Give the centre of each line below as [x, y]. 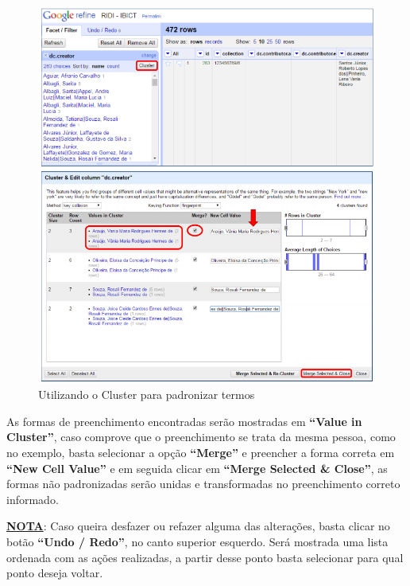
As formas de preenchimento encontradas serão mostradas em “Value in [184, 421]
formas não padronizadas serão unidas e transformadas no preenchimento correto [203, 484]
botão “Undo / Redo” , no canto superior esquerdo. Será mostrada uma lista [197, 541]
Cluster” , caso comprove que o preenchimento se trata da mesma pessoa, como [201, 437]
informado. [33, 499]
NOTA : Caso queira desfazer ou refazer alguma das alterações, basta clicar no [198, 526]
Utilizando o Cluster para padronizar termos [147, 395]
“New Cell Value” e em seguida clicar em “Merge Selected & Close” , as [197, 468]
